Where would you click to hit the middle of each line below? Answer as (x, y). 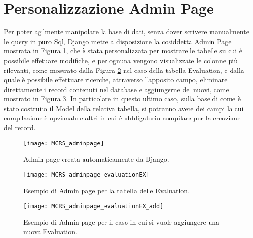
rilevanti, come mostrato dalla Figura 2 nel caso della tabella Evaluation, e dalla (124, 70)
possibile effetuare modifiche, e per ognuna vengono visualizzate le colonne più (121, 60)
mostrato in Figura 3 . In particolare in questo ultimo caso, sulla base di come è (122, 99)
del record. (20, 128)
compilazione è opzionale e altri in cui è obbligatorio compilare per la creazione (122, 118)
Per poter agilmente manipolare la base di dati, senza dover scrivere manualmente (126, 32)
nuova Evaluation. (50, 231)
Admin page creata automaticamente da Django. (96, 159)
